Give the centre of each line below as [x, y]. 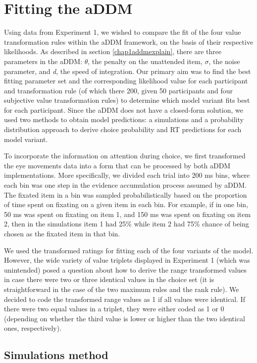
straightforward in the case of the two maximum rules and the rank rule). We [122, 289]
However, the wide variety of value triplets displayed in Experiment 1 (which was [127, 260]
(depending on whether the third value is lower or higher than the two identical [125, 318]
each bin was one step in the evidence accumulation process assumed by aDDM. [126, 185]
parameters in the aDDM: [43, 61]
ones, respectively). [33, 328]
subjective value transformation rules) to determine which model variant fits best [127, 100]
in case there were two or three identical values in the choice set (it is [109, 279]
